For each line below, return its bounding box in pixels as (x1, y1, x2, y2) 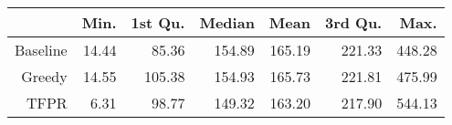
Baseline (15, 39, 68, 60)
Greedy (21, 66, 68, 87)
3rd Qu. (324, 12, 383, 33)
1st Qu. (131, 12, 185, 33)
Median (199, 12, 255, 33)
